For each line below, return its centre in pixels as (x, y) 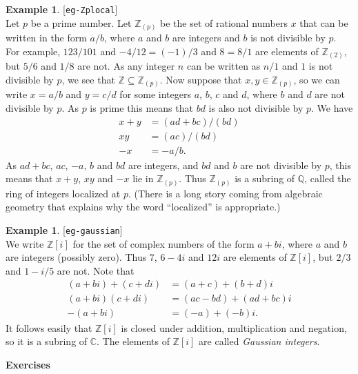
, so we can (317, 79)
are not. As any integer (126, 66)
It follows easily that (49, 327)
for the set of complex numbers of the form (163, 243)
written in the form (46, 38)
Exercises (28, 364)
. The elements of (133, 341)
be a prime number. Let (81, 22)
